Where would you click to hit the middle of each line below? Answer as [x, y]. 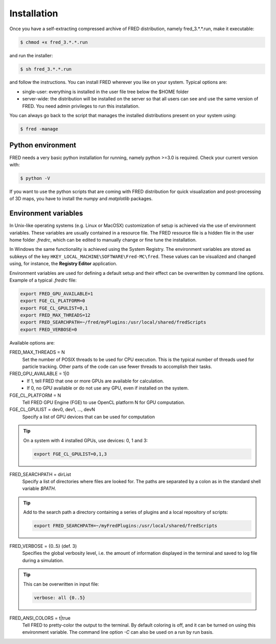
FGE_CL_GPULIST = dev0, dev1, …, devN [52, 410]
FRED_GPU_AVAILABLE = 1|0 [39, 374]
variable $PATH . [39, 488]
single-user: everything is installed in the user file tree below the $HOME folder [106, 92]
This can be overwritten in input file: [61, 584]
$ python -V [35, 178]
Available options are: [32, 342]
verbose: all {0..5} [60, 597]
